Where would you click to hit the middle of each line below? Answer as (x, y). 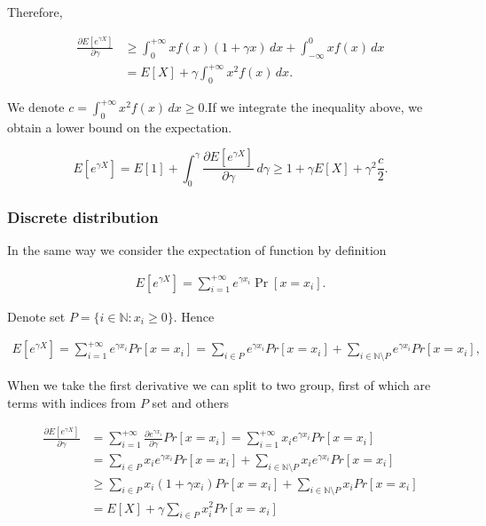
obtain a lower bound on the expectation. (120, 127)
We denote (36, 107)
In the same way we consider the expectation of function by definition (197, 249)
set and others (191, 402)
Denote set (36, 316)
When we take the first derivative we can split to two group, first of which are (219, 384)
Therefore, (35, 12)
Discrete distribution (83, 216)
